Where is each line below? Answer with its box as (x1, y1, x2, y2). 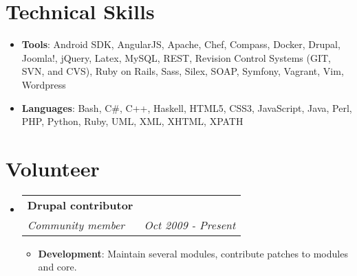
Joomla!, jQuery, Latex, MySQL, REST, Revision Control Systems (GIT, (21, 50, 332, 65)
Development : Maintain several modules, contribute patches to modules (38, 246, 348, 260)
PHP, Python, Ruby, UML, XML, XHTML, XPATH (21, 114, 244, 128)
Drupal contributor (27, 196, 133, 213)
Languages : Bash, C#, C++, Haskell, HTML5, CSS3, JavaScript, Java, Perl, (21, 100, 352, 115)
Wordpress (21, 77, 66, 91)
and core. (38, 260, 77, 274)
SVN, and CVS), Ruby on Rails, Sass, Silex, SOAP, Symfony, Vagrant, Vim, (21, 64, 344, 78)
